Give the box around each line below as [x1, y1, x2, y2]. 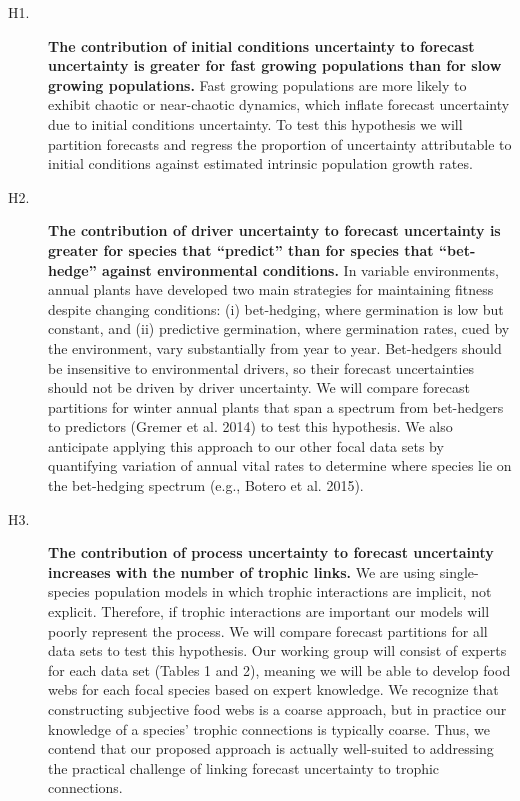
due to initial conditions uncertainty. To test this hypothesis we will [48, 113, 463, 134]
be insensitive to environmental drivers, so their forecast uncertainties [48, 357, 475, 378]
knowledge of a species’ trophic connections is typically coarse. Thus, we [48, 718, 490, 739]
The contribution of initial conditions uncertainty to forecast [48, 35, 475, 56]
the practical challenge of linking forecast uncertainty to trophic [48, 757, 440, 778]
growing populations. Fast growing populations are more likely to [48, 74, 467, 95]
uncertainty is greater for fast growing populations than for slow [48, 55, 502, 76]
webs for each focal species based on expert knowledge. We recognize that [48, 679, 499, 700]
